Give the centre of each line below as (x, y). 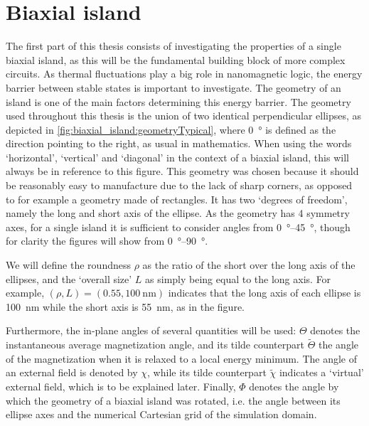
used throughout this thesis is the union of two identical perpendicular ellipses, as (184, 116)
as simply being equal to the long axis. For (238, 278)
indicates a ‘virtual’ (321, 372)
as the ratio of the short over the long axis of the (249, 265)
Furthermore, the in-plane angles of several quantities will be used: (151, 330)
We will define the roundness (68, 265)
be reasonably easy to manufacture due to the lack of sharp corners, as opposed (179, 185)
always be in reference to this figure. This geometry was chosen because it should (182, 171)
